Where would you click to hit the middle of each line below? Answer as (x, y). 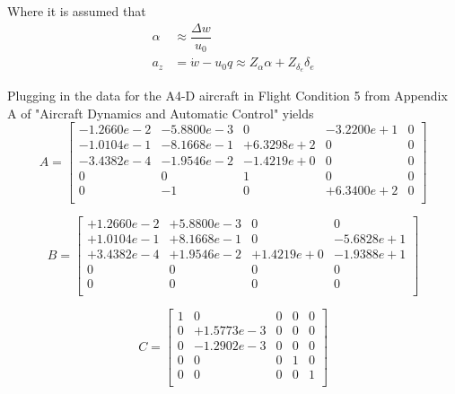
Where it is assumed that (77, 11)
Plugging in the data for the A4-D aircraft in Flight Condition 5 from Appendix (227, 96)
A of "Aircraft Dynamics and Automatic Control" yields (161, 113)
